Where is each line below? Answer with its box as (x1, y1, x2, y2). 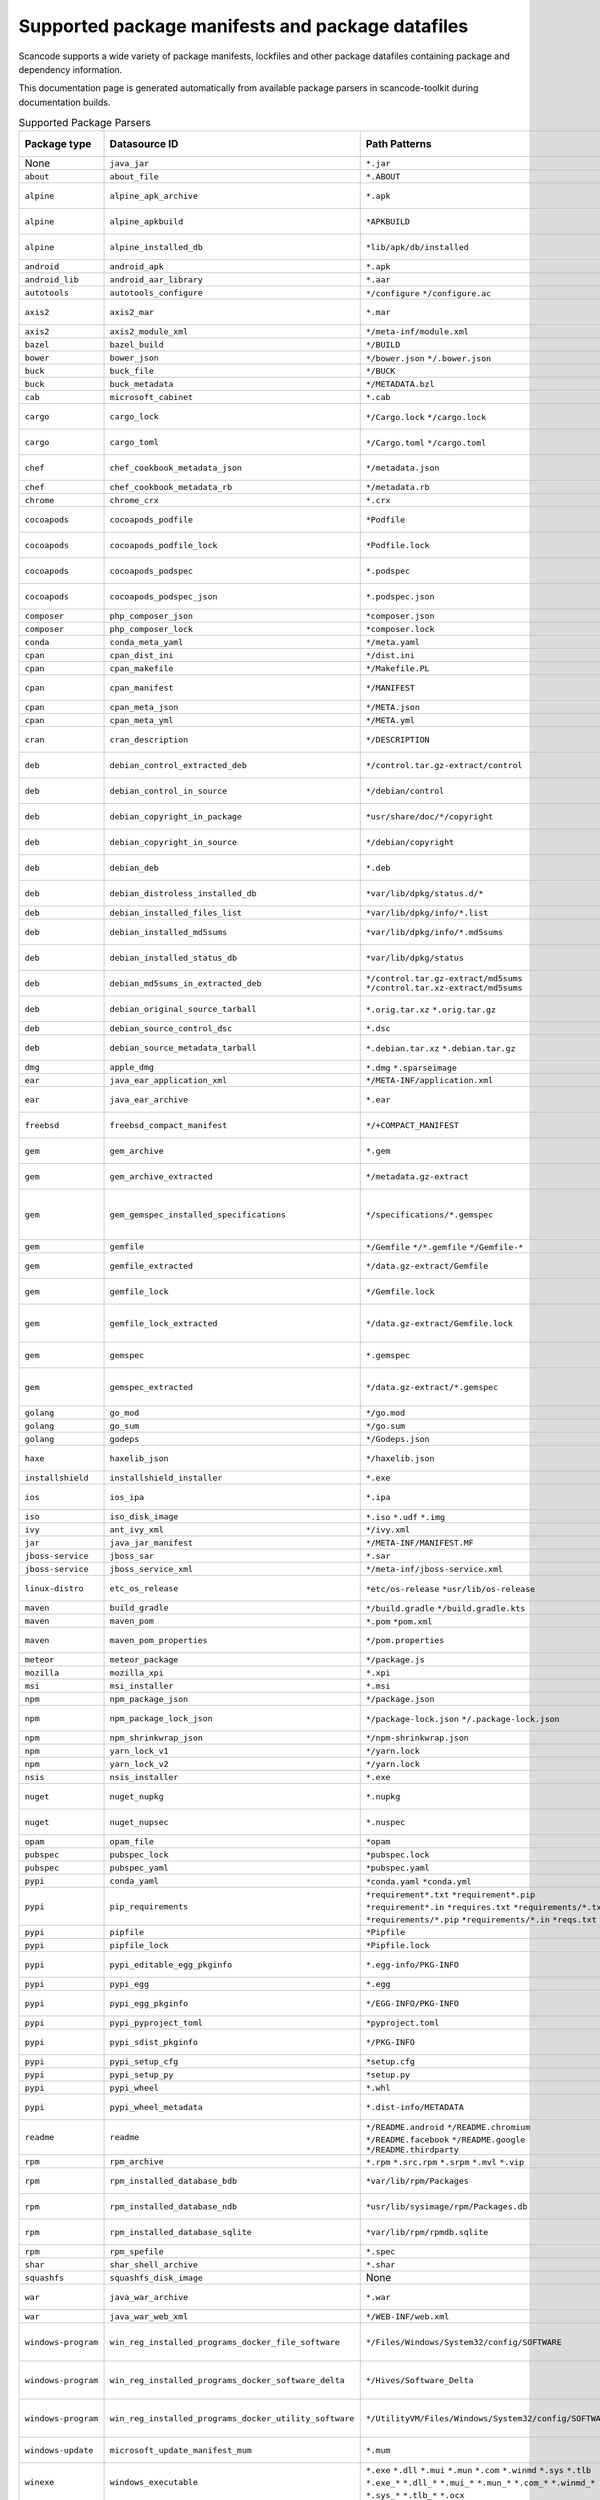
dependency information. (18, 63, 123, 75)
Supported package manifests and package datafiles (18, 15, 469, 37)
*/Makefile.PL (365, 663, 430, 674)
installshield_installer (109, 1472, 223, 1483)
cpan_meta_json (109, 701, 179, 712)
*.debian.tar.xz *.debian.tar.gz (365, 1043, 516, 1054)
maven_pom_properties (109, 1635, 209, 1645)
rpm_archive (109, 2156, 164, 2167)
